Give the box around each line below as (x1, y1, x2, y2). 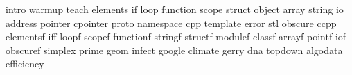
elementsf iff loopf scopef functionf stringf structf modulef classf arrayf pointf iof (6, 29, 346, 44)
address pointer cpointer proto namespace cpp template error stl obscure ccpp (6, 15, 337, 30)
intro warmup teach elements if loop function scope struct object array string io (6, 2, 344, 16)
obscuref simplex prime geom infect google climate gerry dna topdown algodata (6, 42, 343, 57)
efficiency (6, 56, 44, 71)
